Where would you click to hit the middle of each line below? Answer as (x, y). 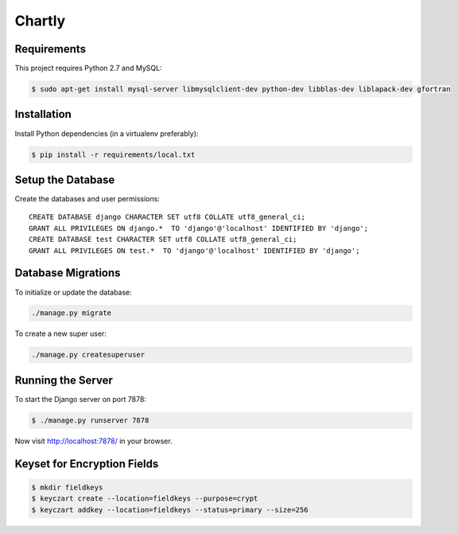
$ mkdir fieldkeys (67, 487)
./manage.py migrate (71, 313)
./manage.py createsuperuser (88, 355)
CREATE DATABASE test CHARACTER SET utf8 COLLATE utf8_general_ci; (163, 240)
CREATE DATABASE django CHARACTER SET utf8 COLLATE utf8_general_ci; (167, 217)
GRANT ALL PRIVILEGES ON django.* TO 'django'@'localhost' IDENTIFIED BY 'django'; (199, 228)
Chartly (40, 21)
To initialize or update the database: (74, 292)
